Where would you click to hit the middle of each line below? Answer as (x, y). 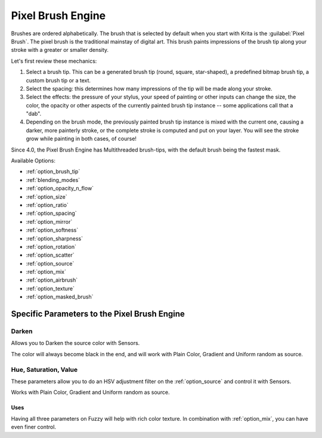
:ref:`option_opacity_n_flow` (60, 189)
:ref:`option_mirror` (49, 221)
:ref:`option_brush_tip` (53, 172)
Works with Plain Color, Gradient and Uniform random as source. (90, 392)
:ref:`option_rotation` (51, 246)
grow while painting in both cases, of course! (81, 139)
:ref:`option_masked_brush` (60, 297)
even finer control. (34, 427)
